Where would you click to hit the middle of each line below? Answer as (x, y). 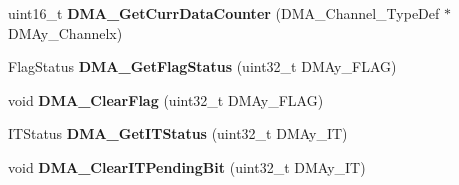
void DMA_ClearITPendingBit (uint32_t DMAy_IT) (187, 166)
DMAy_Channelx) (65, 32)
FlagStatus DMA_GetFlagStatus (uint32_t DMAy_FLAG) (202, 66)
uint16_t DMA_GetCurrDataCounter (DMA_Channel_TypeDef (224, 13)
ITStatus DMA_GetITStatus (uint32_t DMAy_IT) (178, 133)
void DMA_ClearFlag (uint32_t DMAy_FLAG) (166, 99)
